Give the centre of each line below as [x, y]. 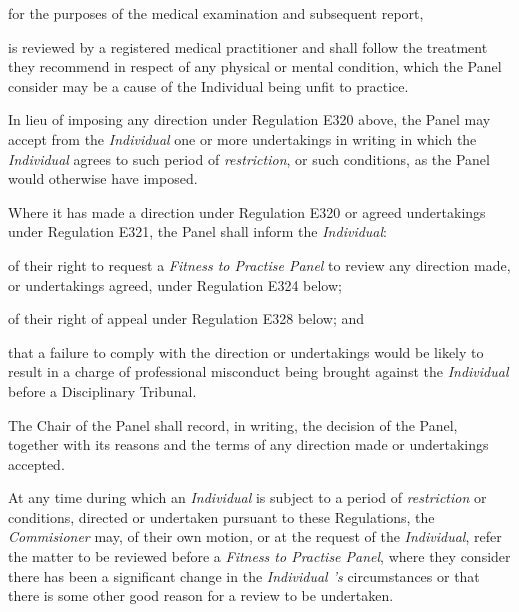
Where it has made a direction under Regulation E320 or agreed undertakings [247, 211]
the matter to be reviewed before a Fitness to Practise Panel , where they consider [259, 556]
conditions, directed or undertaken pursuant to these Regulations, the [221, 516]
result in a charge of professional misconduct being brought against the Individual [258, 371]
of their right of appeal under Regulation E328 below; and [186, 318]
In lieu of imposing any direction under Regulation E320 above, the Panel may [249, 119]
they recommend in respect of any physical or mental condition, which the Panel [255, 66]
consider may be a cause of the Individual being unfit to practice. [208, 85]
